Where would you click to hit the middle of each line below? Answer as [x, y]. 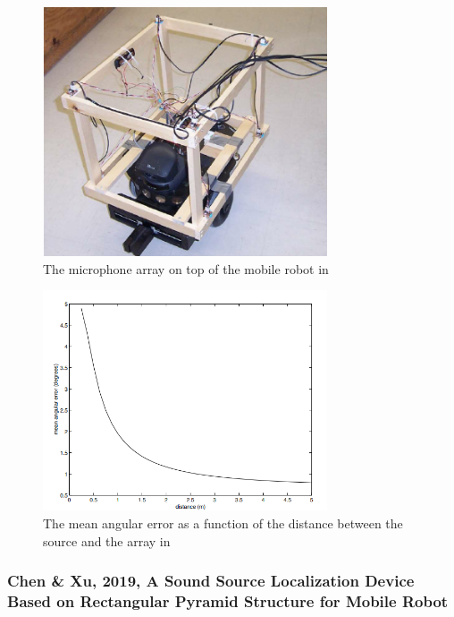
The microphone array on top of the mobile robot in [186, 268]
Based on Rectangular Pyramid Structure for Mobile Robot [228, 601]
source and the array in [107, 540]
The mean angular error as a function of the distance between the [223, 523]
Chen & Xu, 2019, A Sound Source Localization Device [211, 581]
